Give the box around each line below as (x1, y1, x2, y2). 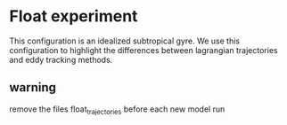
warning (9, 80, 56, 95)
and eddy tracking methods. (9, 54, 113, 65)
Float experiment (9, 6, 138, 27)
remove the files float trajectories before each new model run (9, 104, 225, 116)
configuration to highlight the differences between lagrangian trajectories (9, 44, 278, 55)
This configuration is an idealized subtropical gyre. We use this (9, 35, 241, 46)
